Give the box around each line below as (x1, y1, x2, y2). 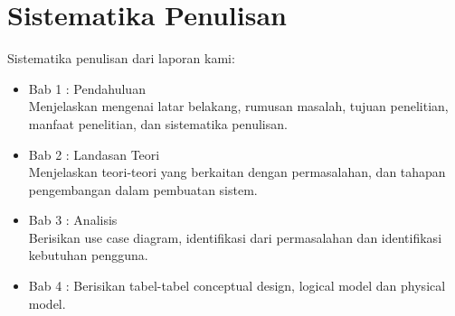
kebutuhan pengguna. (28, 246, 148, 265)
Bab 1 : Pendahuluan (28, 79, 146, 98)
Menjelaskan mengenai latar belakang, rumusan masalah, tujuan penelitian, (28, 97, 449, 116)
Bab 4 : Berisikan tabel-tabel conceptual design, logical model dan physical (28, 276, 446, 295)
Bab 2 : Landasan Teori (28, 144, 160, 163)
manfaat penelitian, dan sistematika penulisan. (28, 114, 288, 133)
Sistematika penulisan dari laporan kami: (7, 49, 235, 68)
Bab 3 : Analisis (28, 210, 118, 229)
